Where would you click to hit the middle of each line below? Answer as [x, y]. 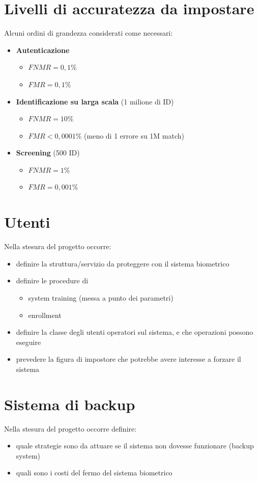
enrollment [45, 315]
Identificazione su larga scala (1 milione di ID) [95, 101]
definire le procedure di [52, 280]
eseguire [28, 342]
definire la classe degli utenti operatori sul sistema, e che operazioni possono [135, 332]
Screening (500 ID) [48, 153]
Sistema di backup [70, 404]
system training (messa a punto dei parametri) [101, 297]
